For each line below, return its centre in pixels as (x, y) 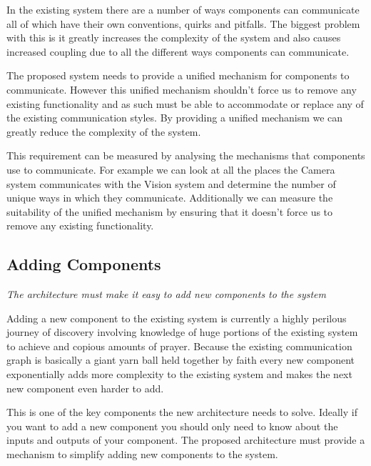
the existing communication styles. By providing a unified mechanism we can (175, 118)
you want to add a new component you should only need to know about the (172, 426)
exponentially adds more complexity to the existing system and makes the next (179, 374)
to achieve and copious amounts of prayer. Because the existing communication (179, 346)
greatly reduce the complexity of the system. (104, 131)
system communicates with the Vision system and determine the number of (171, 183)
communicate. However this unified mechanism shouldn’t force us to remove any (182, 89)
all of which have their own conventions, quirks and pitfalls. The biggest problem (183, 23)
